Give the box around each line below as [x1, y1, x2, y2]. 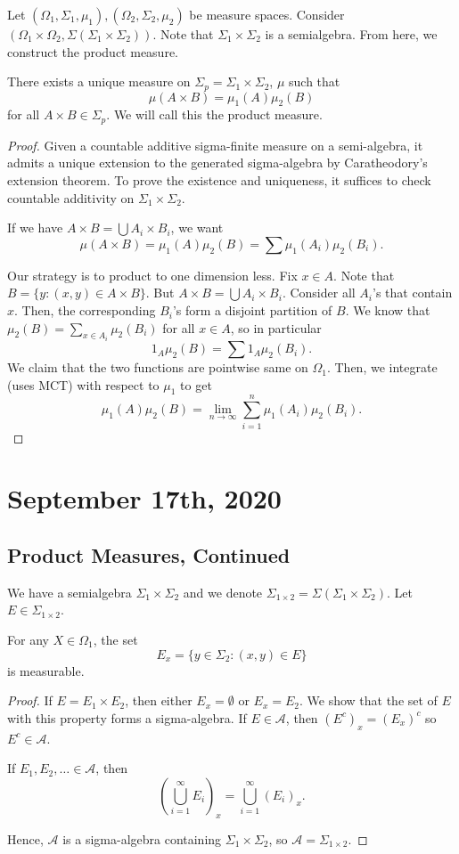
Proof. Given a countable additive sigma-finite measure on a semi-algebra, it [7, 135, 423, 154]
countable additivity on [7, 188, 135, 207]
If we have [7, 218, 63, 237]
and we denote [183, 582, 263, 601]
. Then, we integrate [326, 358, 438, 377]
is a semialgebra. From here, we [265, 25, 438, 43]
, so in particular [230, 318, 322, 337]
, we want [170, 218, 224, 237]
